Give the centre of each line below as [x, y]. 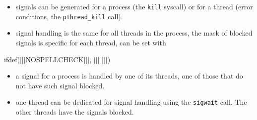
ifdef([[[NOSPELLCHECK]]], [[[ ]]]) [57, 59]
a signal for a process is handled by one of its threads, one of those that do [129, 76]
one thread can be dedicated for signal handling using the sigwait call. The [131, 102]
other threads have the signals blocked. [75, 111]
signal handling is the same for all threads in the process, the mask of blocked [134, 33]
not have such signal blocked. [60, 85]
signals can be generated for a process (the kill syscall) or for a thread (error [134, 6]
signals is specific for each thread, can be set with [91, 42]
